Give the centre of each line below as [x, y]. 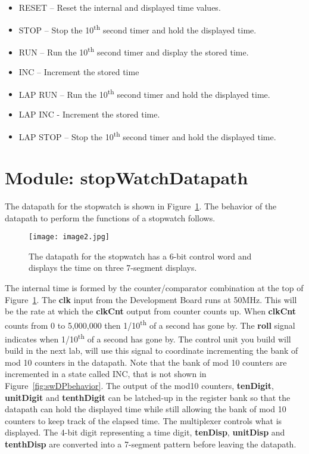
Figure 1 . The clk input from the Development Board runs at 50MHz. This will [151, 299]
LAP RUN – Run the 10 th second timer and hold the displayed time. [144, 93]
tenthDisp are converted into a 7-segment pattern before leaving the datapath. [151, 444]
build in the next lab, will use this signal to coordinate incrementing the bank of [152, 350]
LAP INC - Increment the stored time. [89, 114]
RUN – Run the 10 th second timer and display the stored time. [134, 51]
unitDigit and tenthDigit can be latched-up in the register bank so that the [148, 397]
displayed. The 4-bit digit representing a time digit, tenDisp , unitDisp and [145, 432]
